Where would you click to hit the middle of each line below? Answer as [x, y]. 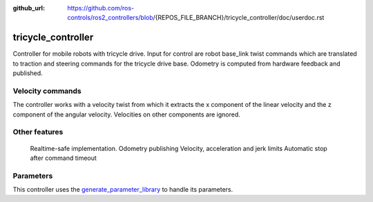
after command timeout [63, 158]
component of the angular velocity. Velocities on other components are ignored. [127, 114]
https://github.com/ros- [101, 8]
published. [28, 73]
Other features [38, 132]
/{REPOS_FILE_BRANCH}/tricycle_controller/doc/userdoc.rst [239, 18]
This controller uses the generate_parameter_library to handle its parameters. [123, 190]
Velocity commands [47, 91]
